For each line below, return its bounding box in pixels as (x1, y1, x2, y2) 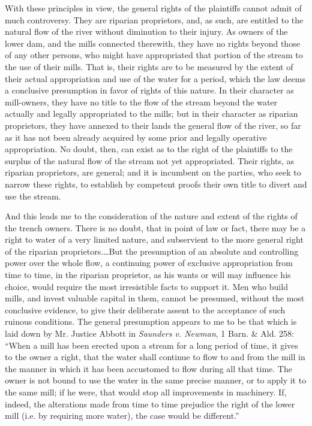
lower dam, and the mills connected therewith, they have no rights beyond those (5, 37, 300, 49)
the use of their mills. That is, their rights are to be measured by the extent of (5, 60, 293, 72)
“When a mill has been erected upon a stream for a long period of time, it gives (5, 339, 298, 351)
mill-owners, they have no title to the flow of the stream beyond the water (5, 95, 278, 108)
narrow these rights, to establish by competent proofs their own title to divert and (5, 177, 307, 190)
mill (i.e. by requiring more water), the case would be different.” (5, 409, 239, 422)
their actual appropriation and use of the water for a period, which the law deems (5, 72, 305, 84)
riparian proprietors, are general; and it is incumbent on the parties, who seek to (5, 166, 301, 179)
